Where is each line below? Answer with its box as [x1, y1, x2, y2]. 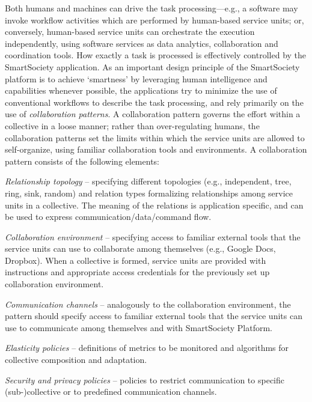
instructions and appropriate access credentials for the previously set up [5, 266, 270, 278]
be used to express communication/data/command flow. [5, 210, 212, 223]
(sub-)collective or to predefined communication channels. [5, 385, 217, 398]
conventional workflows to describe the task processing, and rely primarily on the [5, 96, 304, 108]
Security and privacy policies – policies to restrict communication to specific [5, 373, 284, 386]
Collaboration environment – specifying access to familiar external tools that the [5, 230, 301, 243]
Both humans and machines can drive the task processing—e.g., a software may [5, 2, 298, 14]
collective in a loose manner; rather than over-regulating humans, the [5, 119, 260, 132]
